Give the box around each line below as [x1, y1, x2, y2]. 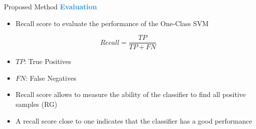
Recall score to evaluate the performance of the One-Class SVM [15, 18, 209, 28]
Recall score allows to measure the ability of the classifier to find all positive [15, 89, 246, 99]
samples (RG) [15, 99, 57, 109]
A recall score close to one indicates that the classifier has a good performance [15, 115, 253, 126]
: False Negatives [26, 72, 76, 83]
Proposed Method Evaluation [4, 1, 97, 11]
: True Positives [24, 56, 72, 66]
